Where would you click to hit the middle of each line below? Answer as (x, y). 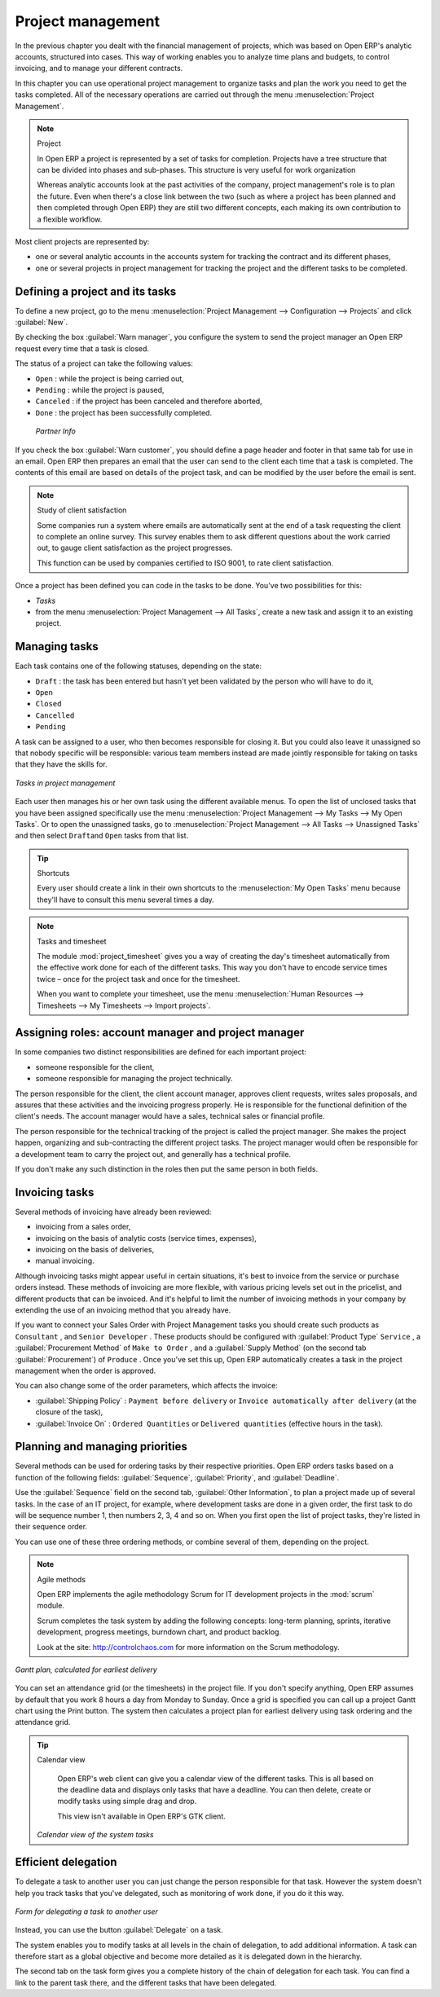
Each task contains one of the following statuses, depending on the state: (139, 666)
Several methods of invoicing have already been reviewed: (113, 1212)
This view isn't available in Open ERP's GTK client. (141, 1816)
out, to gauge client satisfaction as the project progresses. (135, 548)
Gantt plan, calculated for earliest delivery (86, 1669)
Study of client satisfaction (82, 510)
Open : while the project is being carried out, (110, 378)
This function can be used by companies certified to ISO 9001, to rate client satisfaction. (185, 563)
